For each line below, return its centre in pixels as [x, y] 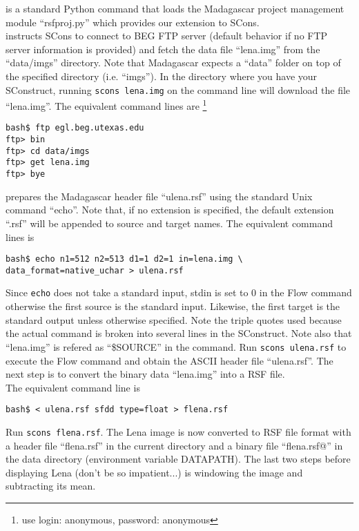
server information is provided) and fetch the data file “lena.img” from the [163, 49]
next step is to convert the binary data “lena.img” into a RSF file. [145, 374]
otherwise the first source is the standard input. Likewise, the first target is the [173, 306]
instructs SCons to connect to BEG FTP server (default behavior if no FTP [167, 36]
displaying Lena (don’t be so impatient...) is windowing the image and [154, 472]
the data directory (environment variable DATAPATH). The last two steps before [178, 459]
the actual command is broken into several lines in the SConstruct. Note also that [179, 333]
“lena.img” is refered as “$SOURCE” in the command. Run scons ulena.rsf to [176, 346]
